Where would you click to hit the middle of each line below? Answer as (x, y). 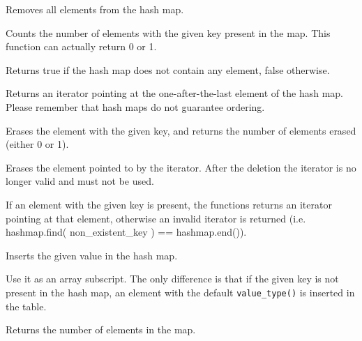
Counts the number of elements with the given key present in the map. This (168, 32)
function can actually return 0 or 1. (81, 46)
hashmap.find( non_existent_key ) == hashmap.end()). (126, 232)
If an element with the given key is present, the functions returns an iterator (169, 204)
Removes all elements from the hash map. (95, 9)
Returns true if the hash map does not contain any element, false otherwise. (168, 69)
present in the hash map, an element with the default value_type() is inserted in (180, 292)
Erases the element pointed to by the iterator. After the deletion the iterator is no (181, 167)
